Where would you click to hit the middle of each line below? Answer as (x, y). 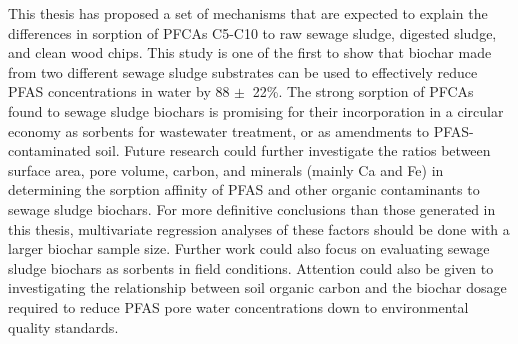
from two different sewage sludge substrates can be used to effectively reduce (243, 71)
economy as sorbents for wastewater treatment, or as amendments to (218, 130)
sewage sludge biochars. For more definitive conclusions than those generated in (252, 208)
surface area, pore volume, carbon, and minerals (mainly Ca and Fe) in (226, 169)
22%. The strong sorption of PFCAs (363, 91)
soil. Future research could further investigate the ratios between (293, 150)
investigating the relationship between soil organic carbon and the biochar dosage (257, 287)
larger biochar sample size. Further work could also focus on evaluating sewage (249, 248)
